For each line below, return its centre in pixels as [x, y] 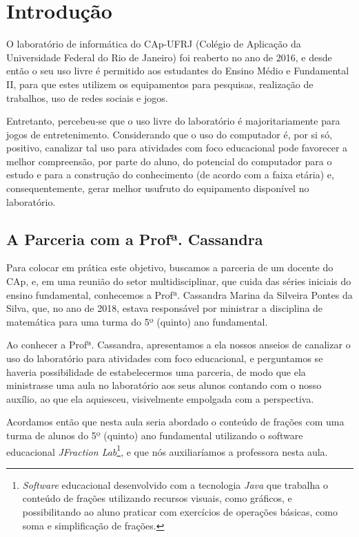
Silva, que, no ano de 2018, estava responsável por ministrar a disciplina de [165, 308]
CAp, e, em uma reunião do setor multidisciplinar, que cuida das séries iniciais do [179, 281]
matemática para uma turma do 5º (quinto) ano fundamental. [137, 321]
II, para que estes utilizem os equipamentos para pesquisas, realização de [160, 84]
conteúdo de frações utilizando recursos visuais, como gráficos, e [157, 498]
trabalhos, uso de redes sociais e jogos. [87, 97]
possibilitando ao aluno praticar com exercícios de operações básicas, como [180, 512]
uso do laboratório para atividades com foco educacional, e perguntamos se [165, 358]
